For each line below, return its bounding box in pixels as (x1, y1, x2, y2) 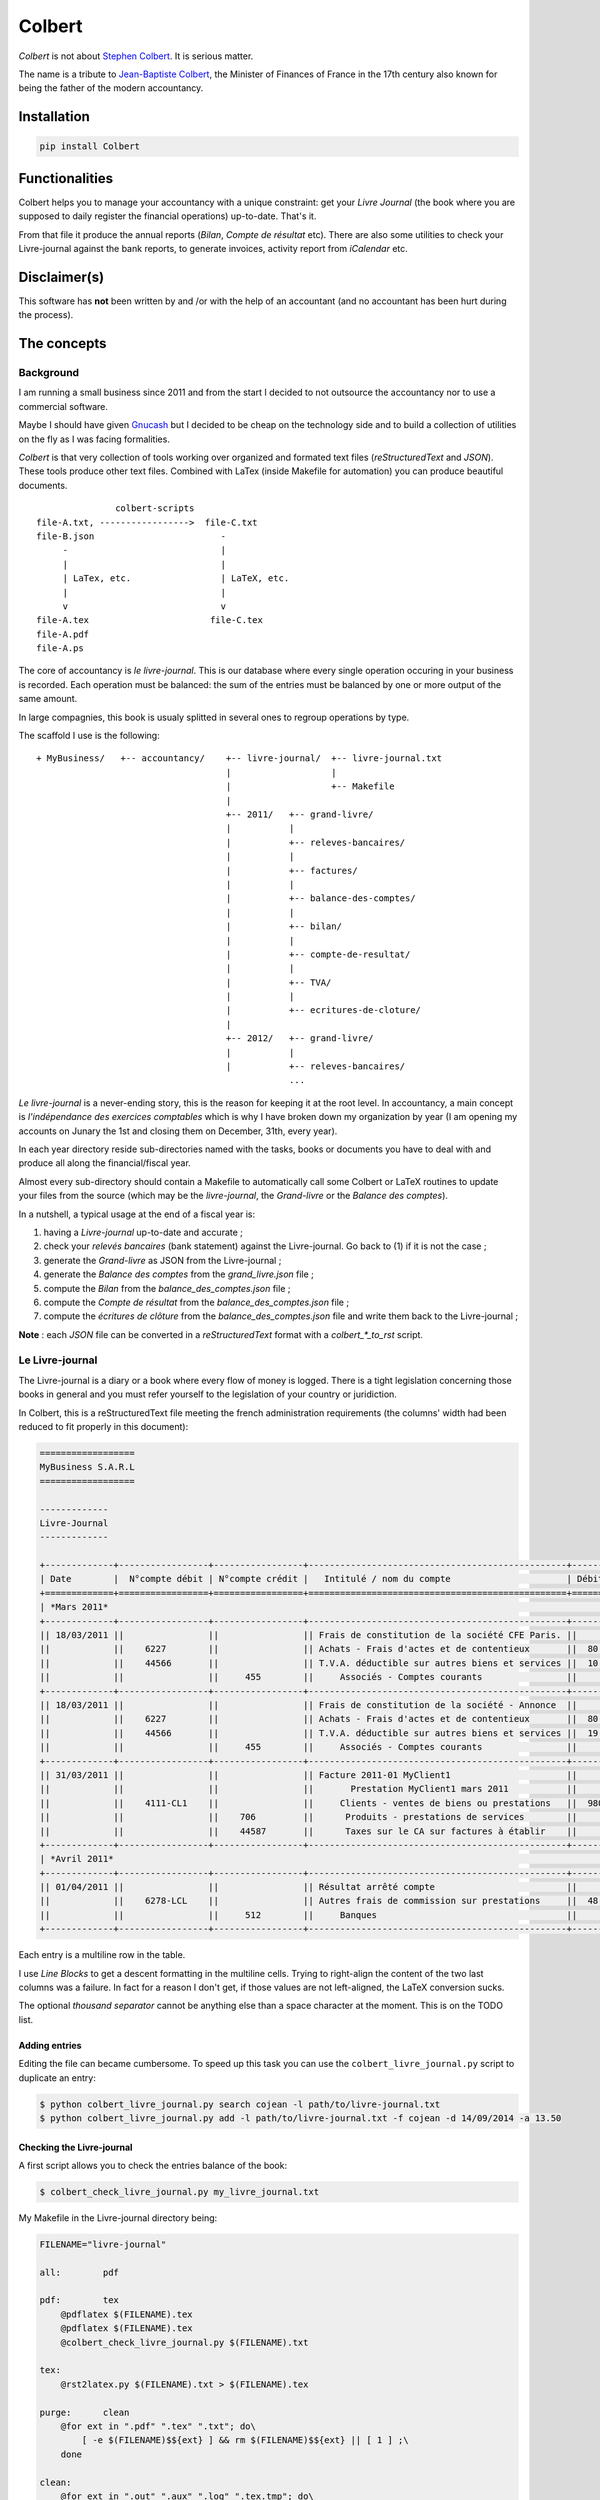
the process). (18, 309, 74, 321)
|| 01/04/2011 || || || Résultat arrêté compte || (39, 1881, 578, 1893)
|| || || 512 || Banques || (39, 1909, 578, 1920)
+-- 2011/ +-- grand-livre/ (225, 809, 374, 820)
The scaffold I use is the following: (18, 730, 160, 742)
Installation (18, 108, 90, 125)
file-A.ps (36, 643, 84, 654)
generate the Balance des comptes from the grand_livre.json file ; (43, 1268, 315, 1280)
